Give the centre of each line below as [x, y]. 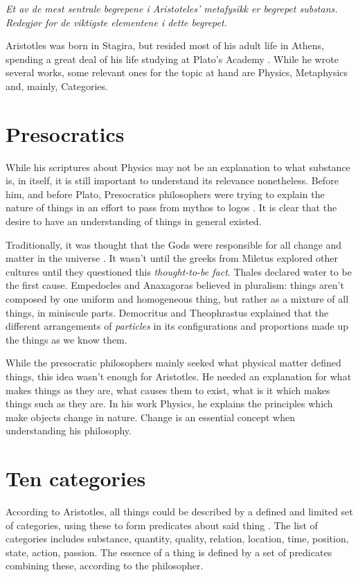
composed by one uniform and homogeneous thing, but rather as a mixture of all [177, 299]
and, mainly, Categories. [57, 86]
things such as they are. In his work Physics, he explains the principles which [169, 403]
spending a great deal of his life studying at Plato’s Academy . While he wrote [172, 59]
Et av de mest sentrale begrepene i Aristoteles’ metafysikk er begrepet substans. [172, 8]
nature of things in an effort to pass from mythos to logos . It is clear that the [171, 207]
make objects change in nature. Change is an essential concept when [150, 417]
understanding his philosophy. [69, 430]
